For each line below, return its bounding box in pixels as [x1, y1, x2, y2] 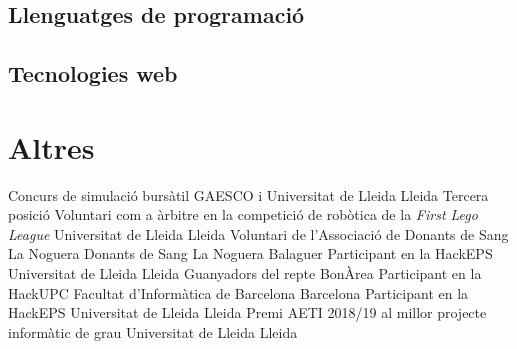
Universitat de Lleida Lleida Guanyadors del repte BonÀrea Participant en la [8, 263, 482, 284]
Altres [8, 126, 95, 167]
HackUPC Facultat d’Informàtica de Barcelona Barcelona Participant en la [8, 282, 469, 303]
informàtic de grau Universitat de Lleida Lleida [8, 321, 298, 342]
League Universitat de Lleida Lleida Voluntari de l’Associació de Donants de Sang [8, 223, 509, 244]
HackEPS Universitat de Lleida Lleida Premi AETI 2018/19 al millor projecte [8, 302, 487, 323]
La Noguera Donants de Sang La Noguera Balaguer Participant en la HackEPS [8, 243, 493, 264]
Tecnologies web [8, 58, 178, 89]
